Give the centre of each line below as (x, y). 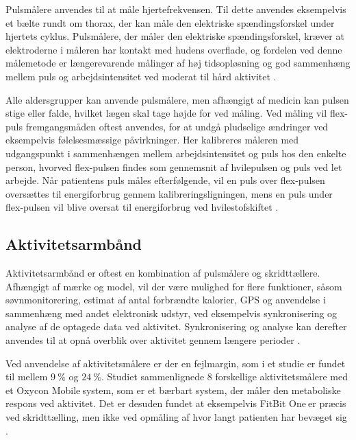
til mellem (27, 377)
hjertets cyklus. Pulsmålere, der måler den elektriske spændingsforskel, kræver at (175, 36)
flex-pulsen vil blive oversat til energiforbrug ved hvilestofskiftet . (142, 207)
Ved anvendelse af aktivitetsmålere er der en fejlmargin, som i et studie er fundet (176, 363)
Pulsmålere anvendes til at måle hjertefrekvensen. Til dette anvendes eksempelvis (176, 9)
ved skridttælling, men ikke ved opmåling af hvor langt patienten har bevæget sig (176, 417)
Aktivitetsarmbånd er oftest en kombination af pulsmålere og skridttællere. (163, 273)
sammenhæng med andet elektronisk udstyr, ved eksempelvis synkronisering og (171, 313)
